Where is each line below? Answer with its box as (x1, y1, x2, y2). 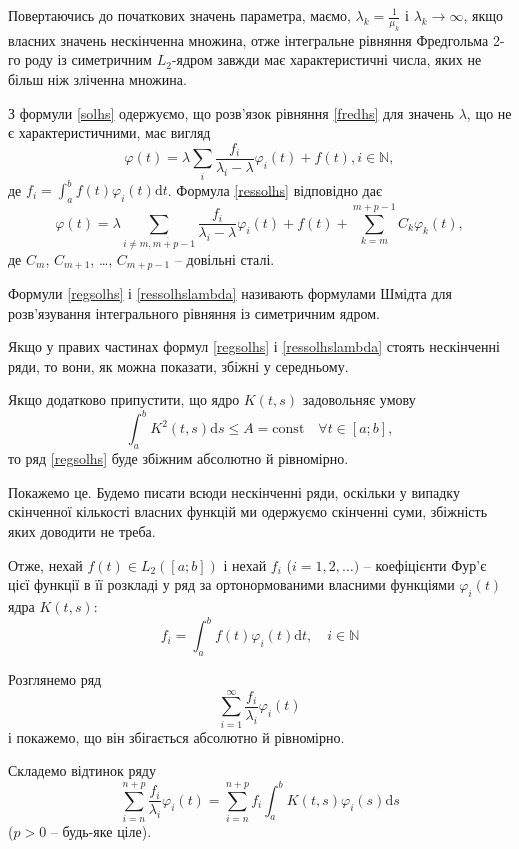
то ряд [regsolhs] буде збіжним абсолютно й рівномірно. (8, 448, 349, 469)
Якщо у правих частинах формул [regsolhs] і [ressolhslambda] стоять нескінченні (8, 336, 500, 357)
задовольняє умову (302, 389, 416, 410)
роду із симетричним (25, 49, 152, 70)
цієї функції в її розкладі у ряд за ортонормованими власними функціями (8, 574, 455, 595)
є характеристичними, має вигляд (8, 122, 211, 143)
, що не (466, 102, 512, 123)
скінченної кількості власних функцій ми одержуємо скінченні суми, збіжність (8, 501, 488, 522)
